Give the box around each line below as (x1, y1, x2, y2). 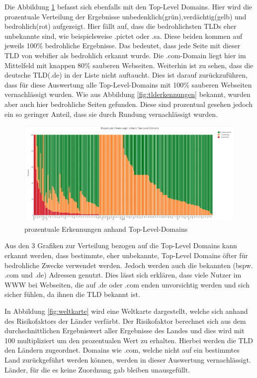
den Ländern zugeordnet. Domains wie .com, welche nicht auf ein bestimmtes (4, 345, 240, 355)
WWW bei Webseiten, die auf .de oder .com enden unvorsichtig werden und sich (4, 279, 250, 289)
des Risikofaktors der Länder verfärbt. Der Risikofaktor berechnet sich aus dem (4, 315, 246, 326)
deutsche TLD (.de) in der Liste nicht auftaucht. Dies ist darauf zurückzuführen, (4, 70, 248, 80)
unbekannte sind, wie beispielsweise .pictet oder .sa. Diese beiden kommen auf (4, 30, 243, 41)
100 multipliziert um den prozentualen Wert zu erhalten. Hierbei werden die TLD (4, 335, 253, 345)
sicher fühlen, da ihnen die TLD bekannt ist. (4, 289, 140, 299)
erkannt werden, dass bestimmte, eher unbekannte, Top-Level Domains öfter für (4, 250, 248, 261)
